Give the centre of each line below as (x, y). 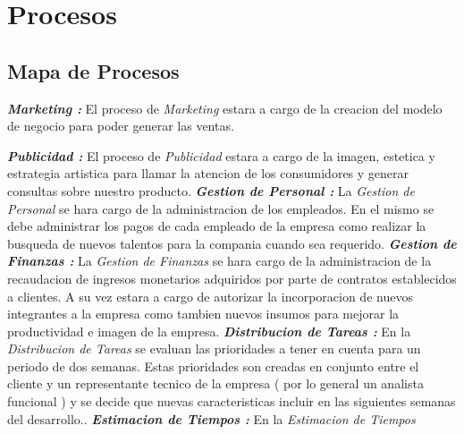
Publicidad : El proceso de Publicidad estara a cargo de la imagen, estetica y (221, 155)
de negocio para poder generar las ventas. (121, 126)
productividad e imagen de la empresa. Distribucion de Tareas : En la (209, 331)
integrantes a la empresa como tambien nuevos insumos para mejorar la (203, 314)
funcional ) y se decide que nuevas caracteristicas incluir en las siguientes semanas (232, 401)
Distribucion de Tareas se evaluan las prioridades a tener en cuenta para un (214, 349)
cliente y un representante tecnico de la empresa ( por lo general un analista (215, 383)
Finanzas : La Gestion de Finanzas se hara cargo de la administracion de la (219, 261)
